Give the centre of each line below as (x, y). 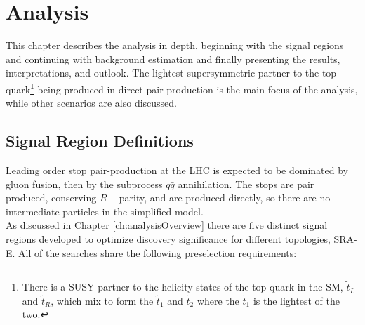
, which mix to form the (102, 300)
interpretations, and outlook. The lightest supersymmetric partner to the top (171, 73)
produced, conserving (51, 198)
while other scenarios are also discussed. (91, 103)
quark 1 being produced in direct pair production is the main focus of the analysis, (182, 88)
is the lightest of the (296, 300)
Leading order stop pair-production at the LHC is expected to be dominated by (177, 170)
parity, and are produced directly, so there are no (225, 198)
